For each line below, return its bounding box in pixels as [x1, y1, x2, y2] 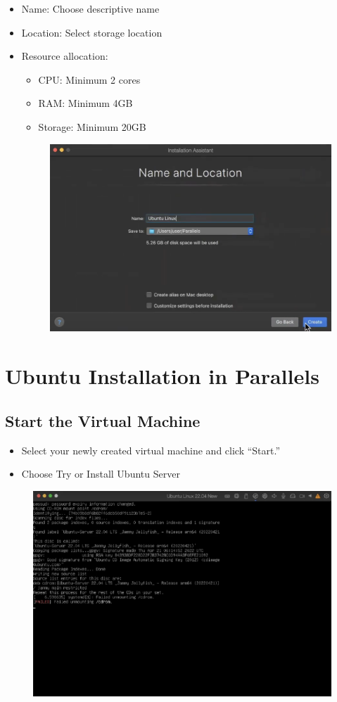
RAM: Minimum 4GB [38, 96, 133, 110]
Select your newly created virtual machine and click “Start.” [21, 442, 281, 457]
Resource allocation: [21, 49, 108, 63]
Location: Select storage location [21, 25, 163, 39]
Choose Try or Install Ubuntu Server [21, 466, 180, 481]
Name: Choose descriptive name [21, 1, 160, 15]
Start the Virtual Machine [5, 409, 201, 431]
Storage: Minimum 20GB [38, 119, 146, 134]
